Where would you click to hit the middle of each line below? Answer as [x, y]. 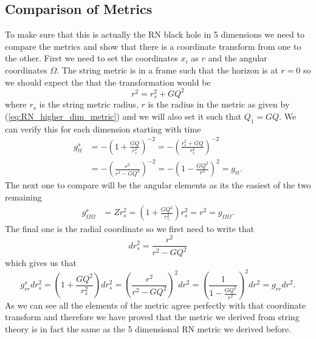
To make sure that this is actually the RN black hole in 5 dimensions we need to [155, 34]
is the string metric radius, [89, 104]
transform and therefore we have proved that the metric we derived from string [152, 317]
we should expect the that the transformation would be [108, 82]
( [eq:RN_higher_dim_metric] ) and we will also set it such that [123, 116]
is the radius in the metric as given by [219, 104]
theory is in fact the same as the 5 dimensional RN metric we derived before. [148, 328]
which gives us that [41, 263]
